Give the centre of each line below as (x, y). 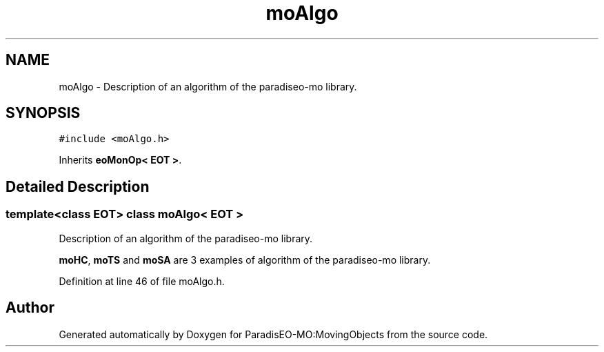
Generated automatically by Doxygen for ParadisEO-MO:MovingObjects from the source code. (273, 334)
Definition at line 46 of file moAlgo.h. (142, 281)
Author (30, 308)
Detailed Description (78, 186)
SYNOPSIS (43, 113)
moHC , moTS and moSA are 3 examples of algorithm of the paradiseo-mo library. (245, 260)
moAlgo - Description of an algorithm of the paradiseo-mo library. (208, 86)
